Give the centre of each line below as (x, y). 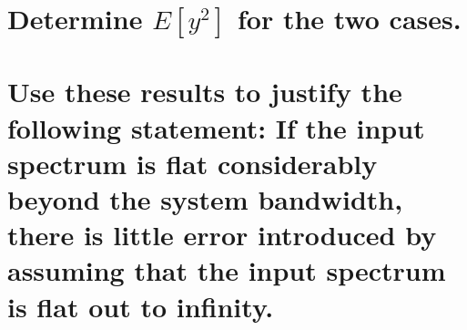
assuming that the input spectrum (227, 270)
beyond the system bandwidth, (205, 198)
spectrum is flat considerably (193, 163)
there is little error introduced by (222, 235)
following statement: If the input (216, 127)
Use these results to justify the (205, 92)
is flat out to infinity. (141, 306)
